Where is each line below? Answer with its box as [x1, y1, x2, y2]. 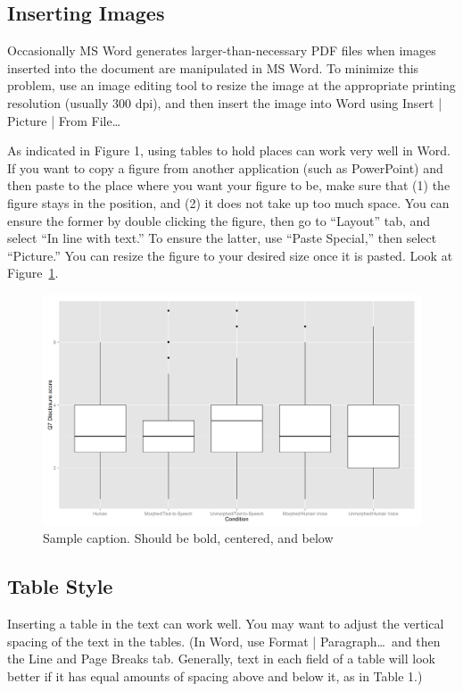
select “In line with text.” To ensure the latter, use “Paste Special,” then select [7, 229, 437, 247]
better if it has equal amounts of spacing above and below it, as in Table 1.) [7, 666, 423, 685]
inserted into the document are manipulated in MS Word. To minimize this [7, 58, 419, 77]
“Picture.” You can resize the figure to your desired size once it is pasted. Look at [7, 246, 453, 264]
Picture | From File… [7, 111, 121, 129]
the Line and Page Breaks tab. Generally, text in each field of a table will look [7, 649, 435, 668]
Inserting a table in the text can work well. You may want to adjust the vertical [7, 614, 444, 633]
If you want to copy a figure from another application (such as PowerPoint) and [7, 158, 443, 177]
